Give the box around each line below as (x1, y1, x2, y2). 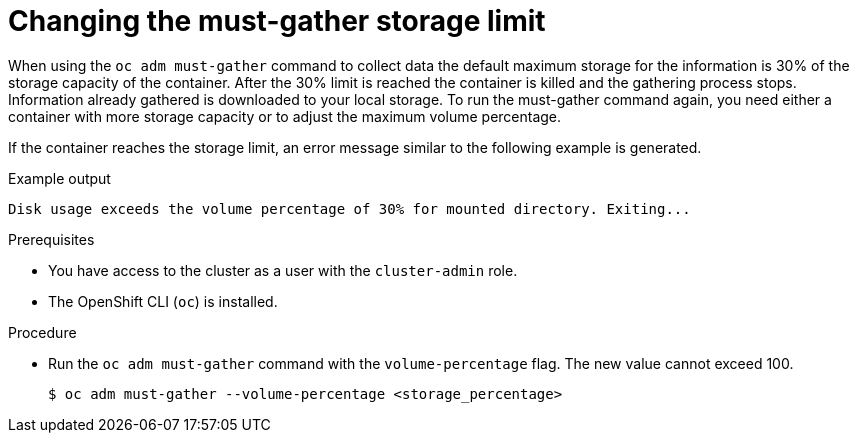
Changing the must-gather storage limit (8, 4, 546, 38)
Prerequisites (8, 230, 95, 248)
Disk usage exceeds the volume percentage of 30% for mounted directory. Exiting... (8, 200, 691, 217)
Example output (8, 169, 111, 187)
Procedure (8, 323, 77, 341)
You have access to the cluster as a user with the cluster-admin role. (48, 261, 518, 279)
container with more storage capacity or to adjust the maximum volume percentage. (8, 107, 562, 125)
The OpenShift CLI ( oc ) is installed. (48, 292, 278, 310)
